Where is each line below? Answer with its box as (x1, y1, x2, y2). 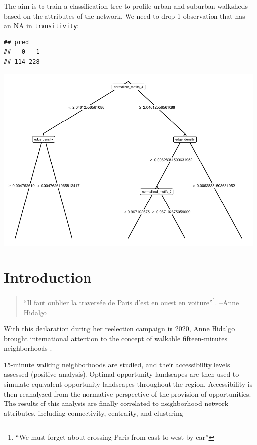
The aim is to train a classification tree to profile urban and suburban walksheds (4, 1, 248, 11)
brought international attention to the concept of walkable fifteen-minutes (4, 333, 228, 343)
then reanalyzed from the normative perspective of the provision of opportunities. (4, 388, 251, 399)
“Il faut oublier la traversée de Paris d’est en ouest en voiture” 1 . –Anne (23, 296, 239, 307)
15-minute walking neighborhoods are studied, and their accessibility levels (4, 359, 230, 369)
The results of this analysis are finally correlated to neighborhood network (4, 398, 229, 408)
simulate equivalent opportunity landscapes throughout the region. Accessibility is (4, 379, 253, 389)
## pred (4, 39, 29, 46)
